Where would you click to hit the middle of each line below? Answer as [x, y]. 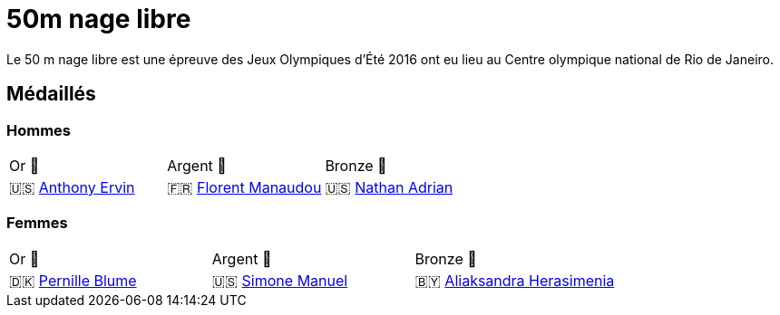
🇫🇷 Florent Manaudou [244, 187]
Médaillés [51, 94]
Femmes [37, 223]
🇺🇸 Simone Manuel [280, 280]
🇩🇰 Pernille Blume [73, 280]
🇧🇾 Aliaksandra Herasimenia [515, 280]
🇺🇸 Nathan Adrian [389, 187]
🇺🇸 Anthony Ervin [72, 187]
